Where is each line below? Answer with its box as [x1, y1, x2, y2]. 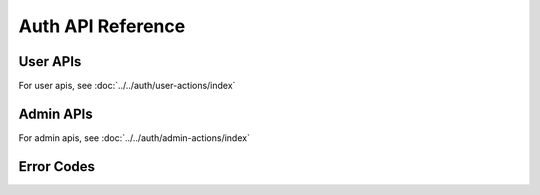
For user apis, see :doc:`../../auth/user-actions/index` [18, 80, 236, 92]
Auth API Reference [18, 15, 186, 37]
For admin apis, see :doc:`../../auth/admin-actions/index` [18, 131, 250, 144]
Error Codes [18, 158, 95, 175]
